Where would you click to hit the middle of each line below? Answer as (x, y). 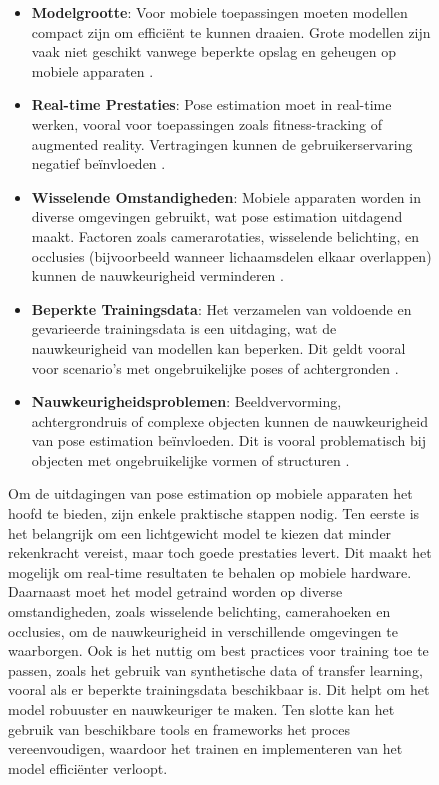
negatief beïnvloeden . (98, 163)
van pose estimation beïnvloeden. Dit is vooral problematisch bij (228, 440)
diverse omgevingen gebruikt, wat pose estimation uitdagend (217, 216)
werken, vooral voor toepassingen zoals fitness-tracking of (206, 123)
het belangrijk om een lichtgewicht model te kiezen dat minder (200, 532)
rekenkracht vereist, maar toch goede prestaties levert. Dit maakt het (220, 552)
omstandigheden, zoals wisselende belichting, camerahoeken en (199, 611)
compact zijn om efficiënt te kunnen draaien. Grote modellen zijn (231, 31)
